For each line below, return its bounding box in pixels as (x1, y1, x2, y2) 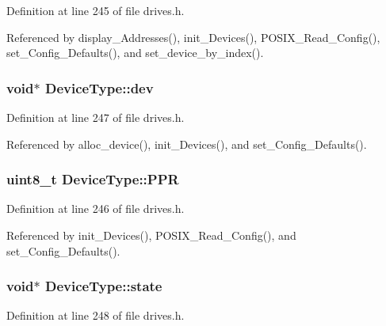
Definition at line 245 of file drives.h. (6, 2, 185, 18)
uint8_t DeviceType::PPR (6, 169, 179, 189)
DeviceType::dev (44, 78, 154, 97)
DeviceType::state (44, 276, 162, 296)
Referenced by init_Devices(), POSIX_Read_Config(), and (6, 227, 296, 243)
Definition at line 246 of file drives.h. (6, 200, 185, 217)
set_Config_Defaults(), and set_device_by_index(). (6, 44, 264, 61)
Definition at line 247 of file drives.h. (6, 109, 185, 125)
